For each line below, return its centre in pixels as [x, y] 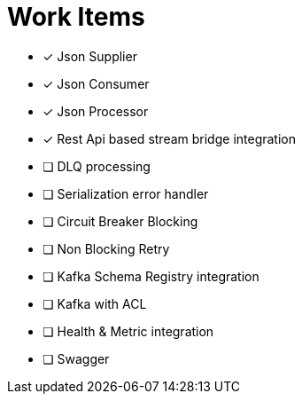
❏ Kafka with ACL [95, 303]
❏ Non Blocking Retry [106, 248]
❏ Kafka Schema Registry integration [151, 276]
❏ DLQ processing [97, 166]
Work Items [76, 17]
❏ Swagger [76, 358]
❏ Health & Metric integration [128, 331]
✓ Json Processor [96, 111]
